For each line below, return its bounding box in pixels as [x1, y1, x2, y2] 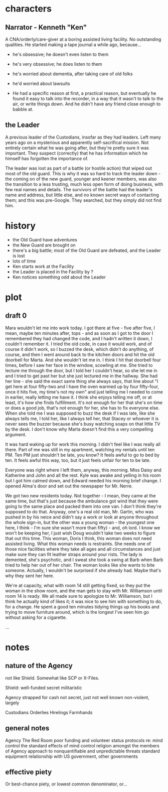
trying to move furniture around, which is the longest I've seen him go [5, 609, 149, 615]
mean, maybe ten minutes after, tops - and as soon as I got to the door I [5, 330, 153, 336]
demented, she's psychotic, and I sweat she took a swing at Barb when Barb [5, 557, 163, 563]
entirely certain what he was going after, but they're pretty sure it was [5, 145, 149, 151]
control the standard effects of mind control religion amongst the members [5, 742, 159, 748]
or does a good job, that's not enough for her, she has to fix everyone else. [5, 405, 159, 411]
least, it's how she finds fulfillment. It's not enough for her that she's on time [5, 400, 163, 406]
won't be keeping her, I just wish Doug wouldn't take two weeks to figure [5, 530, 155, 536]
